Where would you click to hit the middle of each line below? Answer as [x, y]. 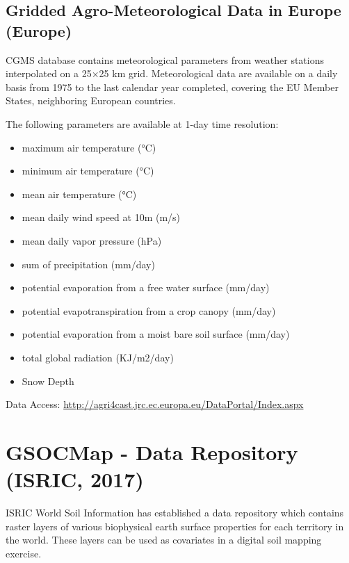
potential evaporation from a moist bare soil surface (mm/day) [156, 334]
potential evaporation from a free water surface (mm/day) [146, 287]
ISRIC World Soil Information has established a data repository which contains [175, 512]
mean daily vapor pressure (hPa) [92, 240]
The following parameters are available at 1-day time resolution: [142, 123]
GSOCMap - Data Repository [152, 451]
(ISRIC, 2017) [75, 479]
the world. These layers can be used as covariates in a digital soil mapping [164, 540]
